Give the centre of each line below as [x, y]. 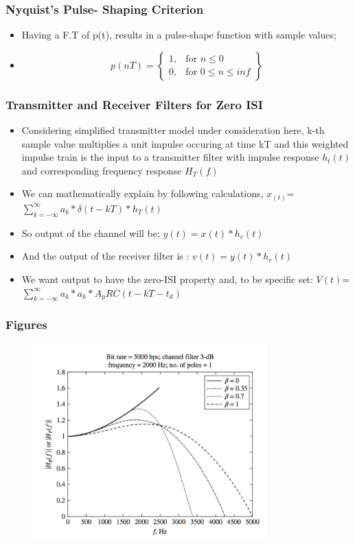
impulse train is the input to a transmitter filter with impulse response [170, 157]
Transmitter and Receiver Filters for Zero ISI [134, 104]
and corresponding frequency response [102, 170]
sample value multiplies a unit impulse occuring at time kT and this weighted [185, 143]
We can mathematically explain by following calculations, [142, 193]
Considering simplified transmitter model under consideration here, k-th [173, 130]
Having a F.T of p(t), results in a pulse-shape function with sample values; [179, 35]
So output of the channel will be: [91, 233]
